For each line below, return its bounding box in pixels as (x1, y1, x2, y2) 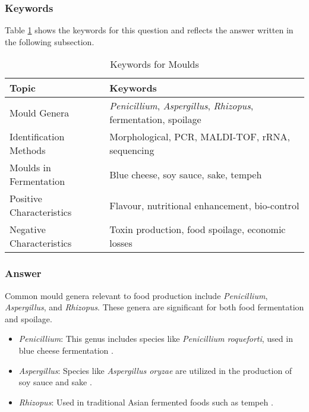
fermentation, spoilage (109, 112, 201, 127)
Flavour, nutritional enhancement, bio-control (109, 198, 299, 212)
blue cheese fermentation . (18, 344, 113, 356)
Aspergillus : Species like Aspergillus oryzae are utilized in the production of (18, 364, 292, 376)
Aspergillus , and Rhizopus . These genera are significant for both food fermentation (5, 301, 304, 313)
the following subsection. (5, 35, 94, 48)
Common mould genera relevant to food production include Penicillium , (5, 289, 268, 301)
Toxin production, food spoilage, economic (109, 222, 286, 237)
